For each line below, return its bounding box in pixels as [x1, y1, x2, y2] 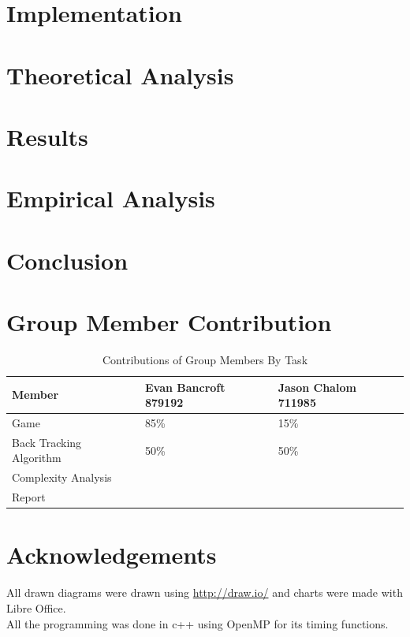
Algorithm [12, 449, 61, 466]
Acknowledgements [6, 538, 217, 571]
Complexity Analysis [12, 469, 112, 486]
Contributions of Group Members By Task [102, 352, 308, 367]
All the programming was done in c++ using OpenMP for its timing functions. [6, 615, 389, 631]
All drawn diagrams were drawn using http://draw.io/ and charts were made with [6, 584, 403, 601]
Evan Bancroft [144, 378, 225, 395]
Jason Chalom [278, 378, 356, 395]
